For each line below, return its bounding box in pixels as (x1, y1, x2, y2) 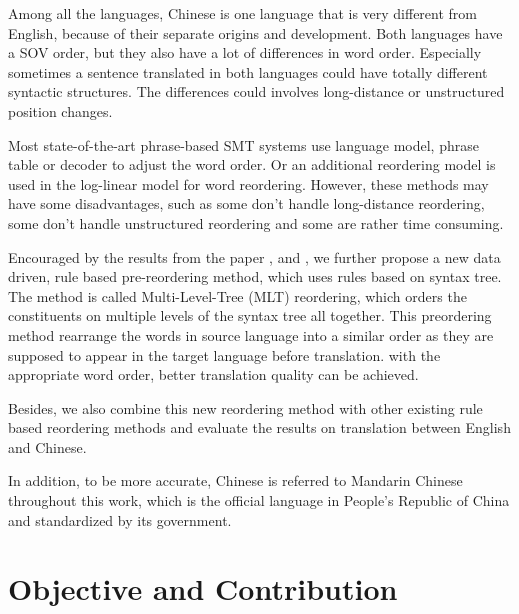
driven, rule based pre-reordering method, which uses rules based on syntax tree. (8, 266, 502, 287)
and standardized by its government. (8, 509, 232, 530)
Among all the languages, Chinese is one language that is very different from (8, 3, 478, 23)
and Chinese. (8, 436, 87, 457)
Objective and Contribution (8, 568, 398, 609)
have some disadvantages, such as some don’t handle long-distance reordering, (8, 193, 485, 214)
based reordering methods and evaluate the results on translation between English (8, 417, 511, 438)
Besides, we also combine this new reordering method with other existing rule (8, 397, 483, 418)
